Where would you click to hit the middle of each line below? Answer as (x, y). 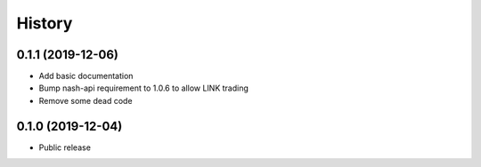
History (45, 23)
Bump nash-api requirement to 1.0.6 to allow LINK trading (144, 88)
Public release (65, 147)
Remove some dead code (86, 100)
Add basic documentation (86, 76)
